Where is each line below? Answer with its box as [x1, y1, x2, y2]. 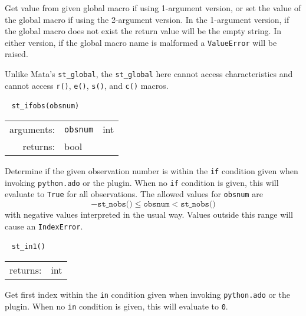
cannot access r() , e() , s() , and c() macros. [5, 79, 169, 91]
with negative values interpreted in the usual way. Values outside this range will [5, 208, 293, 220]
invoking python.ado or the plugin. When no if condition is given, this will [5, 176, 279, 188]
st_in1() [11, 242, 45, 251]
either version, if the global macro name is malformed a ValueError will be [5, 36, 277, 48]
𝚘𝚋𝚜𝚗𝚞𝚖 [143, 199, 170, 208]
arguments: [9, 122, 55, 136]
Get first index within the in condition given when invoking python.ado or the [5, 288, 291, 300]
